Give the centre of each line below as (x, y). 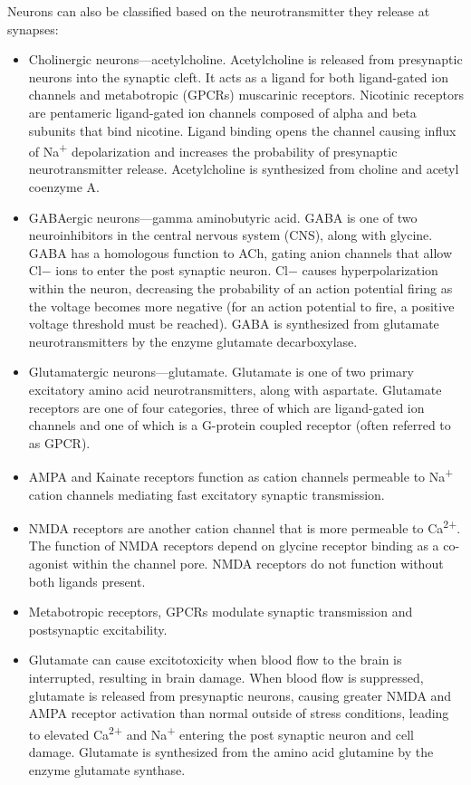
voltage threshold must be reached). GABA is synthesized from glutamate (234, 324)
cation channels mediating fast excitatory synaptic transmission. (207, 494)
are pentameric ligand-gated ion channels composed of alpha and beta (222, 112)
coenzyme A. (64, 187)
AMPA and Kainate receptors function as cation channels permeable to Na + (241, 475)
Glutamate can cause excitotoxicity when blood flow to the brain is (215, 660)
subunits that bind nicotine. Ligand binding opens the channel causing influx (242, 130)
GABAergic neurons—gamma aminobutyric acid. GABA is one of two (223, 217)
